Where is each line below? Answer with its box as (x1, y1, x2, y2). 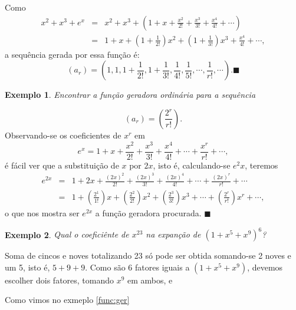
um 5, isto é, (5, 260, 50, 273)
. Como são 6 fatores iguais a (85, 260, 190, 273)
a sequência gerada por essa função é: (5, 48, 140, 60)
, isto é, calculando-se (153, 159, 231, 171)
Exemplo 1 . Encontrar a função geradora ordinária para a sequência (5, 88, 256, 101)
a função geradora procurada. (95, 207, 202, 219)
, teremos (245, 159, 278, 171)
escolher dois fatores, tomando (5, 273, 114, 286)
